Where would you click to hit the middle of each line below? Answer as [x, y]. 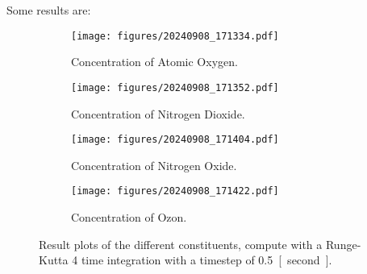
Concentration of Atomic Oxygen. [154, 62]
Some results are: [49, 10]
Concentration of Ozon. [129, 217]
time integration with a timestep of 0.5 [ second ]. [206, 260]
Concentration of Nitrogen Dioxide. [158, 113]
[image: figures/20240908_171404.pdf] [175, 140]
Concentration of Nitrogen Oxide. [154, 165]
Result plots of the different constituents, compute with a [181, 244]
